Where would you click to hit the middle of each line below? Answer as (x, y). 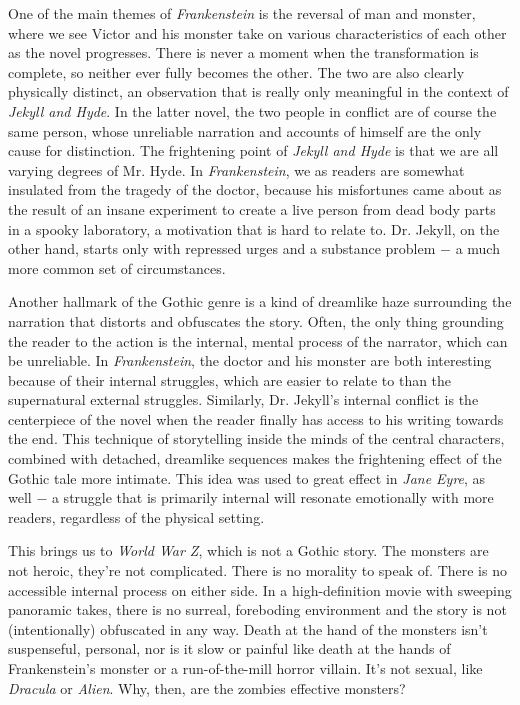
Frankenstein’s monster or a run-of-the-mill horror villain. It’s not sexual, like (245, 668)
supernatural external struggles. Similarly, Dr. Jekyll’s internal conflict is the (243, 399)
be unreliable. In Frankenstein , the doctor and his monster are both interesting (250, 360)
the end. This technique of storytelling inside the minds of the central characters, (256, 438)
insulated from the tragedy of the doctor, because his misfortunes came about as (255, 189)
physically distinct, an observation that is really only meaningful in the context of (258, 91)
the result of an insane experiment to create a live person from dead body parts (252, 208)
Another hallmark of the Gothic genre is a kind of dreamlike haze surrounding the (260, 301)
